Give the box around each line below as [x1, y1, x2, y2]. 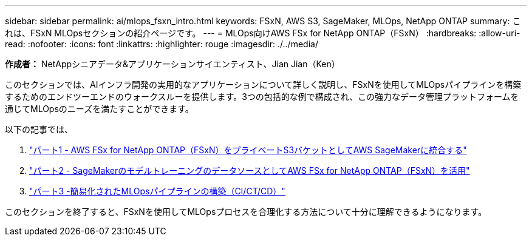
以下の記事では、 [5, 124, 73, 134]
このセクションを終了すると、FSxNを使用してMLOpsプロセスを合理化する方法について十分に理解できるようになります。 [5, 206, 487, 217]
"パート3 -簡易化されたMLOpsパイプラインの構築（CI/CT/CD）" [29, 186, 285, 196]
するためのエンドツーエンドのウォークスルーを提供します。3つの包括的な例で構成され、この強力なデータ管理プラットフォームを [5, 91, 519, 102]
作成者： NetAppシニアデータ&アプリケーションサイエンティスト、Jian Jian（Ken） [5, 59, 340, 69]
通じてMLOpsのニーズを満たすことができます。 [5, 104, 194, 114]
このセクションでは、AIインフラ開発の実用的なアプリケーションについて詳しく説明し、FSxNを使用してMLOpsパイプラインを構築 [5, 79, 522, 90]
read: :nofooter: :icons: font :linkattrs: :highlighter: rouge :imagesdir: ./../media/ [5, 39, 318, 49]
